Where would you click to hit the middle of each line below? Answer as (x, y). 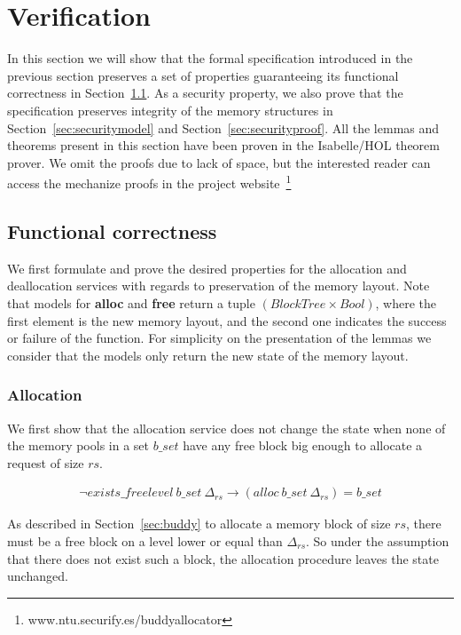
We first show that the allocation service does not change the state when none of (227, 428)
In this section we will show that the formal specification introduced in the (210, 58)
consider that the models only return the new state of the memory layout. (208, 355)
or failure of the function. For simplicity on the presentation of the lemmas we (219, 338)
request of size (46, 462)
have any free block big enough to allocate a (303, 445)
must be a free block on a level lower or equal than (145, 540)
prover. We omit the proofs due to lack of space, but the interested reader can (219, 162)
